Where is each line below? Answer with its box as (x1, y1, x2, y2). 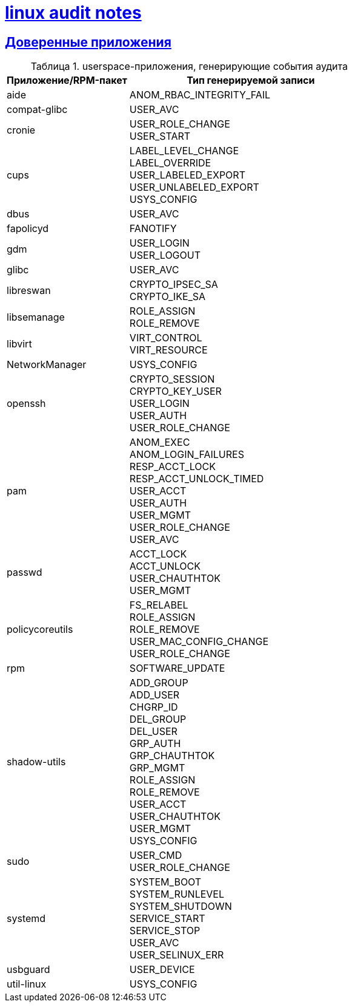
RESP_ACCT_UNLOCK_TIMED (129, 473, 264, 485)
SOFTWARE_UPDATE (129, 662, 225, 675)
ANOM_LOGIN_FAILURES (129, 448, 244, 461)
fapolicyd (7, 222, 49, 235)
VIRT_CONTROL (129, 332, 202, 344)
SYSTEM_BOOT (129, 876, 202, 889)
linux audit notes (5, 2, 142, 23)
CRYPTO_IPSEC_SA (129, 278, 218, 291)
